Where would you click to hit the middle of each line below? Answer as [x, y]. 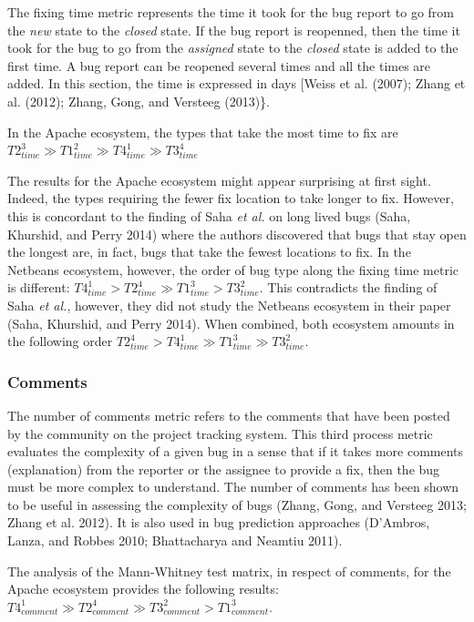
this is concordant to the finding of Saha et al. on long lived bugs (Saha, [209, 215]
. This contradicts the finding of [348, 287]
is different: [39, 287]
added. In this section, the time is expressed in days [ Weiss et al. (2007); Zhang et [237, 83]
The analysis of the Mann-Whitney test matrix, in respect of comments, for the [229, 571]
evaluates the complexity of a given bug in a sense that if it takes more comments [236, 451]
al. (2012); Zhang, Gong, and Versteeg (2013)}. [139, 101]
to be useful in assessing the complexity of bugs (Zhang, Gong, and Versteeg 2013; [237, 504]
